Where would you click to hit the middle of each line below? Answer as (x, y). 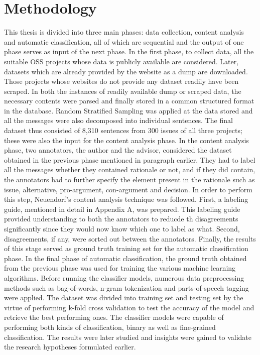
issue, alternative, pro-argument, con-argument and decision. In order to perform (128, 189)
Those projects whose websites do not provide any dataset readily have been (121, 81)
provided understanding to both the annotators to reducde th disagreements (121, 219)
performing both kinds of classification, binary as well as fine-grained (110, 327)
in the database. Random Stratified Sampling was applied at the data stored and (128, 110)
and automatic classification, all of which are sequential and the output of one (124, 41)
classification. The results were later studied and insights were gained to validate (128, 337)
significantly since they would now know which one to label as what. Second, (122, 228)
